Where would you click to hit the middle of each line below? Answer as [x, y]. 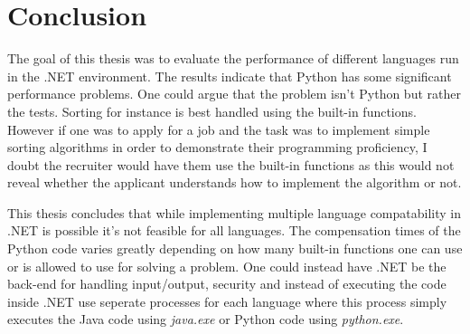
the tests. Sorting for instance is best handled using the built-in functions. [212, 111]
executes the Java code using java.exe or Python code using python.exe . [206, 319]
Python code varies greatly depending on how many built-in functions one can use [235, 248]
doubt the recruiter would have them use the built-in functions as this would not [231, 164]
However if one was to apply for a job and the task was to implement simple [219, 129]
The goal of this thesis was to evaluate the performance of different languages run [233, 58]
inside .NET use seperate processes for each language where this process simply [227, 301]
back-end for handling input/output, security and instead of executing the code [227, 284]
